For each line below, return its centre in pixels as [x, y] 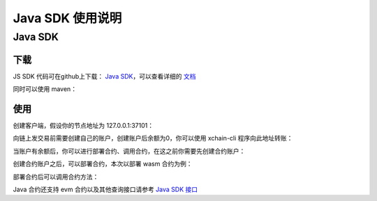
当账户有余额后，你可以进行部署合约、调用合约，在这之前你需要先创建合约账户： [129, 151]
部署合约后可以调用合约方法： [56, 177]
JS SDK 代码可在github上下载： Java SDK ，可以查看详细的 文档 [104, 76]
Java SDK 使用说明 [67, 18]
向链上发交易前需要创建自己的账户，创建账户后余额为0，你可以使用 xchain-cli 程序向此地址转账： [153, 138]
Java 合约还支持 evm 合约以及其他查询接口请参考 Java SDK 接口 [105, 189]
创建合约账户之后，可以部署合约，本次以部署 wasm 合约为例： [103, 164]
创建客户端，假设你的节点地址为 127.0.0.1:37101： [83, 126]
